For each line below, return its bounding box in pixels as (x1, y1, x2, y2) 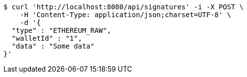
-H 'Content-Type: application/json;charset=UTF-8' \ (20, 11, 231, 19)
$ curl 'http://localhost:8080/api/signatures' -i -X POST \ (3, 3, 244, 11)
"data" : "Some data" (11, 42, 95, 50)
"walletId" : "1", (11, 34, 82, 42)
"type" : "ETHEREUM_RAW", (11, 26, 111, 34)
